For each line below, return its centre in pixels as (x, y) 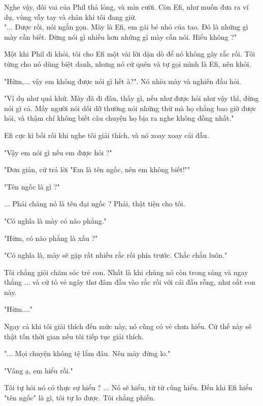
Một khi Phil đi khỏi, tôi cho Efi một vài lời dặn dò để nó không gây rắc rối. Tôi (130, 54)
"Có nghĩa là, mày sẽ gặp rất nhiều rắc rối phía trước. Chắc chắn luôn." (116, 255)
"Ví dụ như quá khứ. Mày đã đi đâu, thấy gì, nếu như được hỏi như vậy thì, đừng (131, 98)
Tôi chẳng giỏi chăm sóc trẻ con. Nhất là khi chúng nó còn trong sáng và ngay (126, 272)
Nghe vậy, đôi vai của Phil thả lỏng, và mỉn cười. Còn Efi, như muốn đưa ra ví (126, 7)
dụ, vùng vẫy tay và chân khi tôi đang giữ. (70, 17)
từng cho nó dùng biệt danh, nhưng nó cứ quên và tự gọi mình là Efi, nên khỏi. (128, 63)
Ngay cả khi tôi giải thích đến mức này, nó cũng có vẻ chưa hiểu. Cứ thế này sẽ (128, 326)
